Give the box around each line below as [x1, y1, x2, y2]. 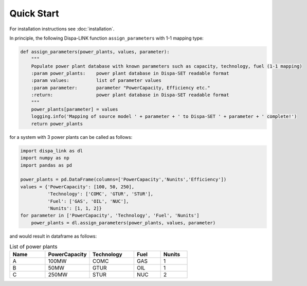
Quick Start [9, 8, 59, 19]
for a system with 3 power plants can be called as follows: [9, 134, 133, 140]
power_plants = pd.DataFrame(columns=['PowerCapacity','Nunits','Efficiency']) [20, 176, 227, 183]
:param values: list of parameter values [31, 78, 161, 83]
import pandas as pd [20, 162, 72, 168]
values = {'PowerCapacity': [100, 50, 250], [20, 184, 135, 190]
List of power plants [9, 243, 58, 251]
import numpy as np [20, 155, 69, 161]
